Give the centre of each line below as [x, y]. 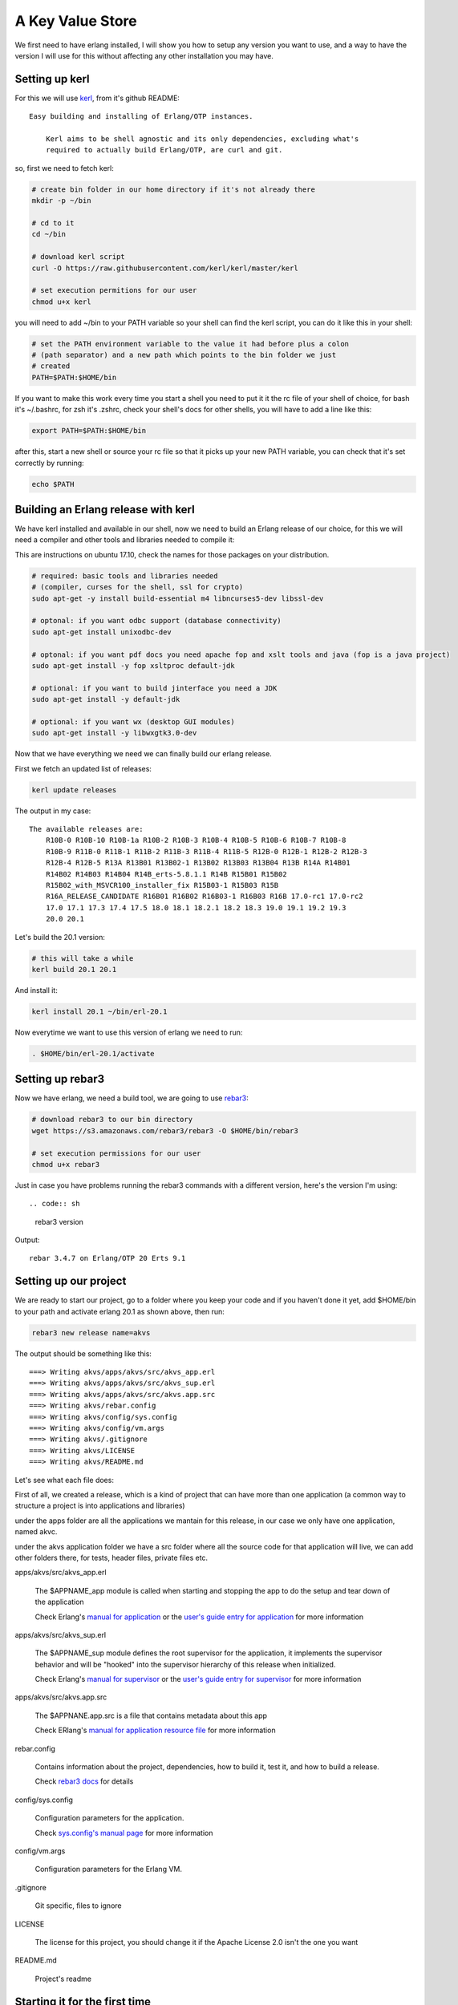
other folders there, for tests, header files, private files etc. [111, 1557]
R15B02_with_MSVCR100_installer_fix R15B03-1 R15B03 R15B [162, 885]
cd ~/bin [49, 234]
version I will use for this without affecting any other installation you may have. [144, 55]
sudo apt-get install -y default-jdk [106, 699]
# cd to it [53, 223]
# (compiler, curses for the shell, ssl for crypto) [138, 587]
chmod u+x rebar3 [66, 1164]
